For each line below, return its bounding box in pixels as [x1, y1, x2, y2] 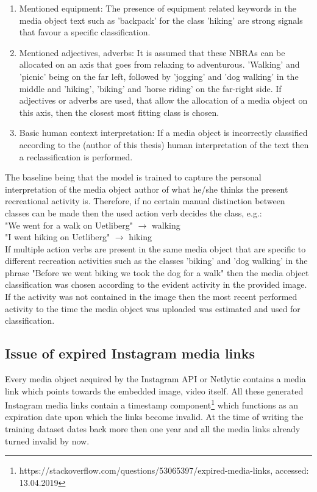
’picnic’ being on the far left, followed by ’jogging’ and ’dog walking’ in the [19, 70, 299, 82]
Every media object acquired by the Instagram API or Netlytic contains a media [5, 373, 306, 385]
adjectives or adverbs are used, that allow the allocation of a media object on [19, 94, 308, 107]
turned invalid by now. [5, 434, 90, 447]
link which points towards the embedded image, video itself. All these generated [5, 384, 304, 397]
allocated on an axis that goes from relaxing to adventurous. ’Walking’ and [19, 58, 300, 71]
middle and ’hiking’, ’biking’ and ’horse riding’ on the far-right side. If [19, 82, 282, 94]
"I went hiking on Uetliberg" [5, 230, 110, 243]
